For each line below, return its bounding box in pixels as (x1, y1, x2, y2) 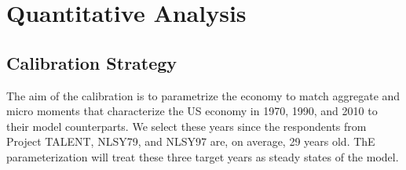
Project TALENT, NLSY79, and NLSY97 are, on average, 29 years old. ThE (6, 133, 375, 150)
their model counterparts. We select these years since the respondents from (6, 118, 367, 134)
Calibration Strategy (6, 50, 177, 74)
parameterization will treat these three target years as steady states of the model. (6, 148, 399, 165)
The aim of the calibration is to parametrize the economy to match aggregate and (6, 87, 401, 103)
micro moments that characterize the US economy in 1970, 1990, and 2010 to (6, 103, 378, 119)
